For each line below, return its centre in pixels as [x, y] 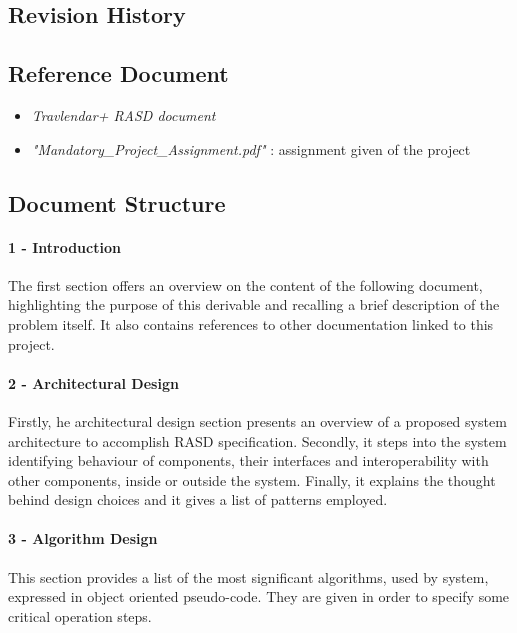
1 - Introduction [64, 246]
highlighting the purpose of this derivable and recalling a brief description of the [254, 304]
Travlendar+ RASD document [123, 114]
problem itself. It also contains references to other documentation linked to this [251, 323]
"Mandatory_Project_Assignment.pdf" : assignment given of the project [251, 148]
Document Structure [117, 202]
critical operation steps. [80, 615]
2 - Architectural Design [93, 382]
